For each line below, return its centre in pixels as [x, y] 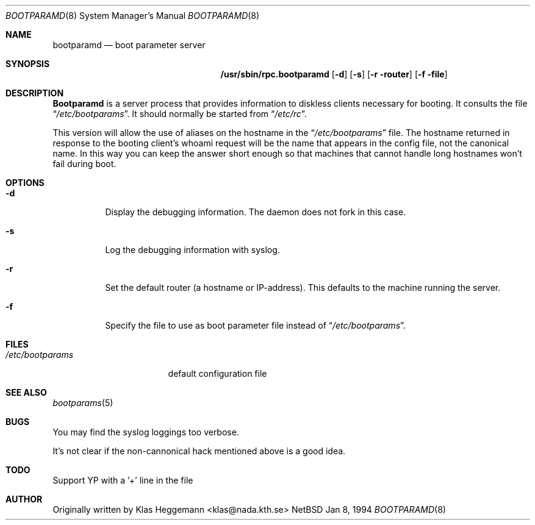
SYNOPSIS [28, 64]
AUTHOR [24, 499]
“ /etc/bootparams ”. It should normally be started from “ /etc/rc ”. [180, 114]
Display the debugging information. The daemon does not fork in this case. [256, 212]
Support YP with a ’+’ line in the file [123, 480]
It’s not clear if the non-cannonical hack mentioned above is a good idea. [199, 451]
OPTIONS [25, 183]
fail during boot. [84, 164]
